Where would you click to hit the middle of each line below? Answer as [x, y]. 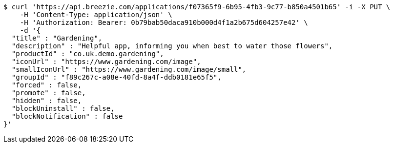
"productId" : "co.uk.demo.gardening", [88, 54]
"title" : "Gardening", [57, 38]
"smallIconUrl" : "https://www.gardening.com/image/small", [129, 69]
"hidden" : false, [47, 101]
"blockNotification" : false [67, 116]
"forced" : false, [47, 85]
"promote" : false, [49, 93]
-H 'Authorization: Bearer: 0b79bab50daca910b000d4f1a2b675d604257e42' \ [164, 22]
